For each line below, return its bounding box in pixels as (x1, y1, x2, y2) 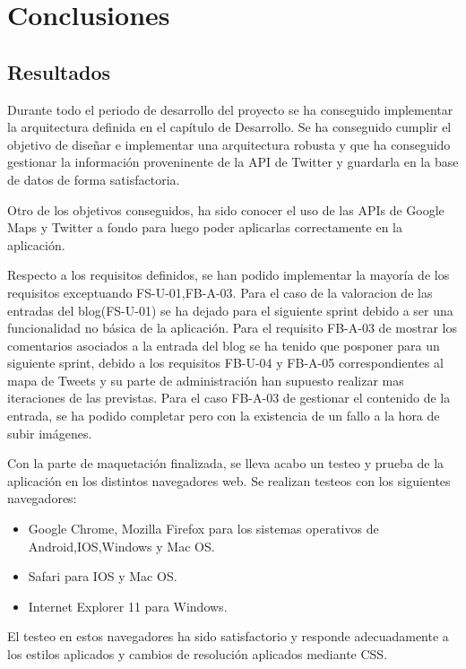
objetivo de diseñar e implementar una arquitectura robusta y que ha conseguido (7, 135, 451, 153)
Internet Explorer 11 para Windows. (28, 596, 228, 615)
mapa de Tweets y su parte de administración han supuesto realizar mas (7, 370, 404, 389)
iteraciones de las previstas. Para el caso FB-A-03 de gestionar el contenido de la (7, 388, 451, 407)
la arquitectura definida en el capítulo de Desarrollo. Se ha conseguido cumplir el (7, 117, 452, 136)
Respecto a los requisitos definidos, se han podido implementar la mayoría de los (7, 265, 450, 284)
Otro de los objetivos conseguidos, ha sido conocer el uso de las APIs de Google (7, 200, 444, 219)
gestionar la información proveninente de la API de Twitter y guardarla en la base (7, 152, 459, 171)
